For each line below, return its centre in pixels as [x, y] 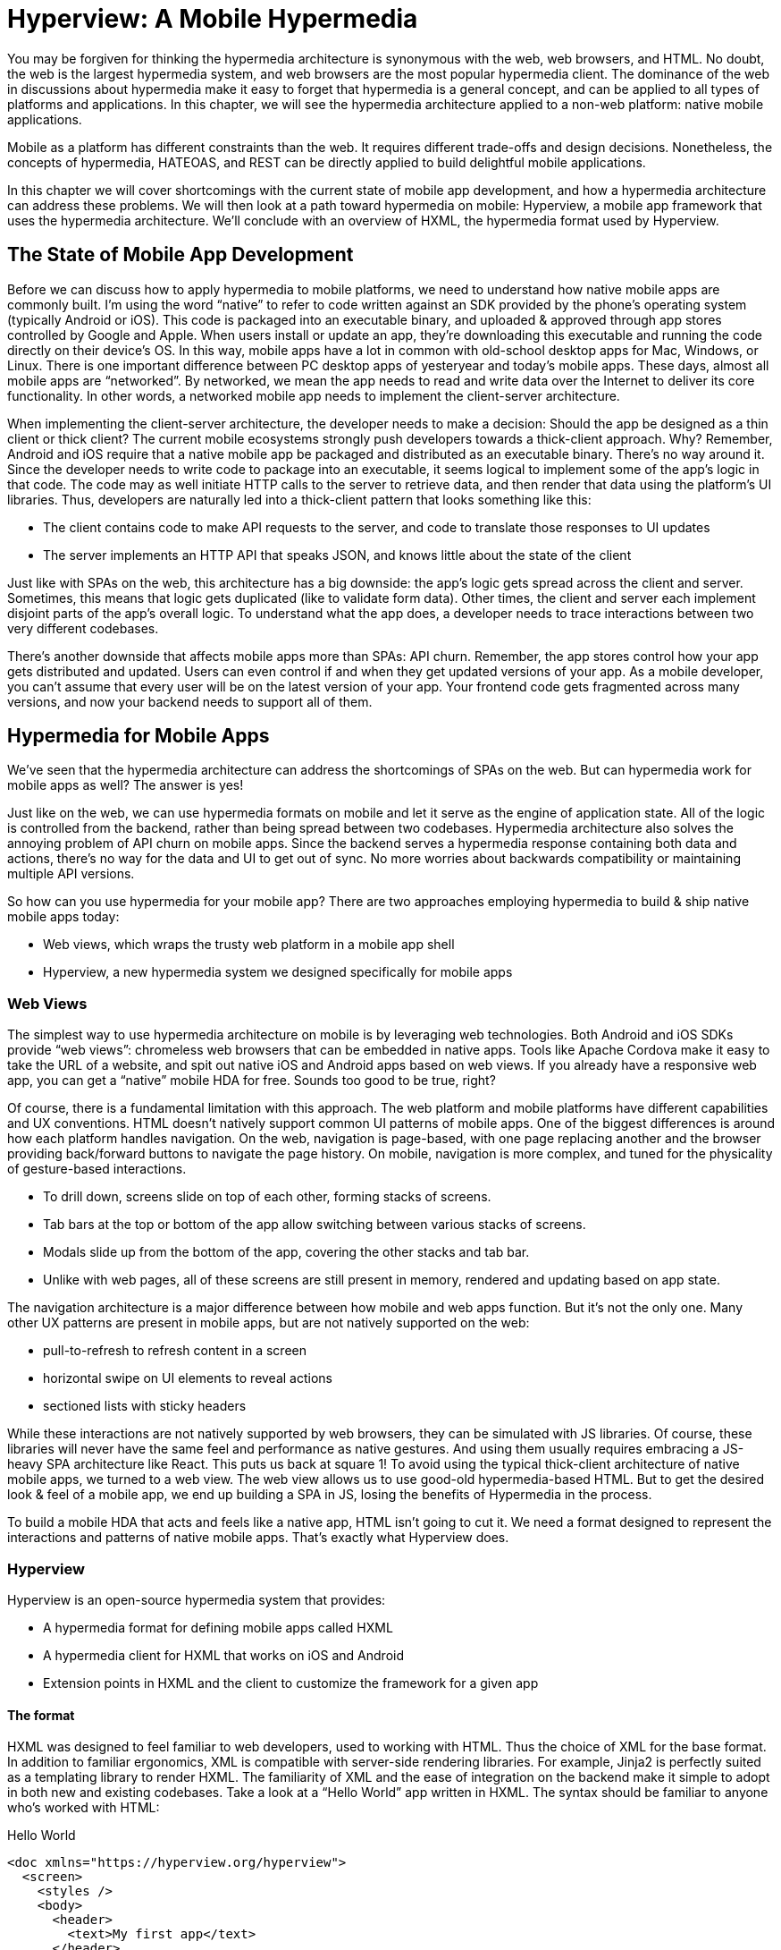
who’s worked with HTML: [84, 1808]
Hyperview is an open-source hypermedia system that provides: [197, 1599]
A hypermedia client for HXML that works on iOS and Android [224, 1655]
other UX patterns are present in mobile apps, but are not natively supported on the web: [269, 1323]
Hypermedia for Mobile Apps [139, 736]
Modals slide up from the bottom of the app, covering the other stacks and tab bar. [286, 1252]
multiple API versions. [71, 874]
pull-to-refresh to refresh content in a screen [175, 1351]
